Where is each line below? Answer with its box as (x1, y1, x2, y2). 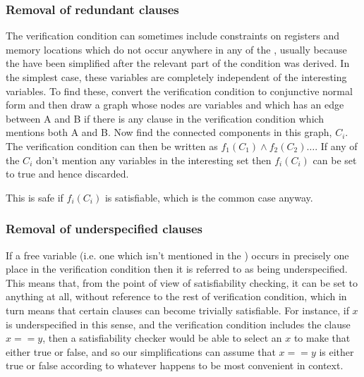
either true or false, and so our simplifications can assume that (6, 344, 276, 359)
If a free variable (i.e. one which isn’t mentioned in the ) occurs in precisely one (6, 247, 349, 262)
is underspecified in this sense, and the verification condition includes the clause (6, 316, 351, 331)
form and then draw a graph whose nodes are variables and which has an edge (6, 97, 344, 112)
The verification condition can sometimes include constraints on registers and (6, 28, 340, 43)
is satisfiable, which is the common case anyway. (104, 190, 313, 204)
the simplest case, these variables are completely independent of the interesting (6, 70, 347, 84)
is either (319, 344, 354, 359)
